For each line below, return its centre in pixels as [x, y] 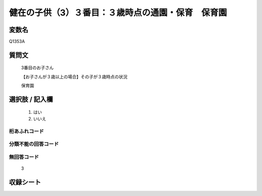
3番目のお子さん [37, 68]
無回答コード [24, 157]
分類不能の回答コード [34, 144]
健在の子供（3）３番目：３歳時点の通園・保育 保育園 [118, 13]
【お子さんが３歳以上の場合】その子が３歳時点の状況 [74, 76]
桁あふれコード [26, 131]
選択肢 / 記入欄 [31, 99]
